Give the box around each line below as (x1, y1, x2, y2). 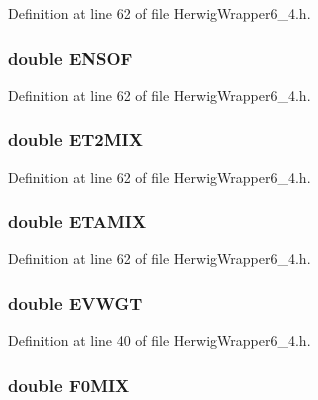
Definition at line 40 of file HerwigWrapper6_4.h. (8, 330, 311, 351)
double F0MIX (8, 372, 130, 397)
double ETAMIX (8, 209, 147, 234)
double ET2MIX (8, 127, 143, 152)
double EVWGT (8, 290, 143, 315)
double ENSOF (8, 45, 133, 70)
